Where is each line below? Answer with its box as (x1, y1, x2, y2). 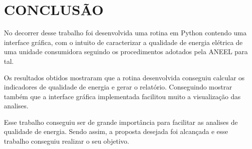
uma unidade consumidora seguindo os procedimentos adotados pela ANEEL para (4, 46, 248, 57)
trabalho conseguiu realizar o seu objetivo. (4, 136, 129, 146)
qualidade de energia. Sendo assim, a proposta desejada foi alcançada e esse (4, 126, 228, 136)
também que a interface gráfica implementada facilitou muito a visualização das (4, 91, 241, 101)
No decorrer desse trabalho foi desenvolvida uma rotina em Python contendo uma (4, 28, 247, 38)
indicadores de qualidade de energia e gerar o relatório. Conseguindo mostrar (4, 82, 232, 92)
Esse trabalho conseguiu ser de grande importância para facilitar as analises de (4, 117, 238, 127)
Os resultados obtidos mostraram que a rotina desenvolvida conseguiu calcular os (4, 72, 245, 82)
